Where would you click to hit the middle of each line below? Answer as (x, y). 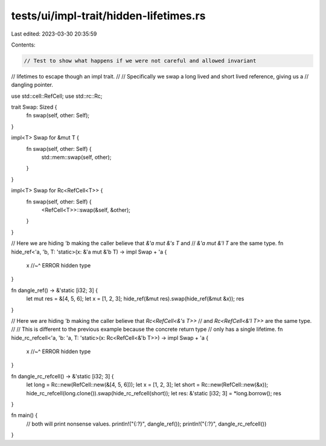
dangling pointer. (32, 85)
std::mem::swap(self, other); (76, 158)
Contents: (23, 45)
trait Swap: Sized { (34, 107)
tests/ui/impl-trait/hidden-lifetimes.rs (108, 16)
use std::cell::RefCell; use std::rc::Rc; (57, 96)
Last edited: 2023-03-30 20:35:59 (54, 34)
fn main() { (24, 415)
